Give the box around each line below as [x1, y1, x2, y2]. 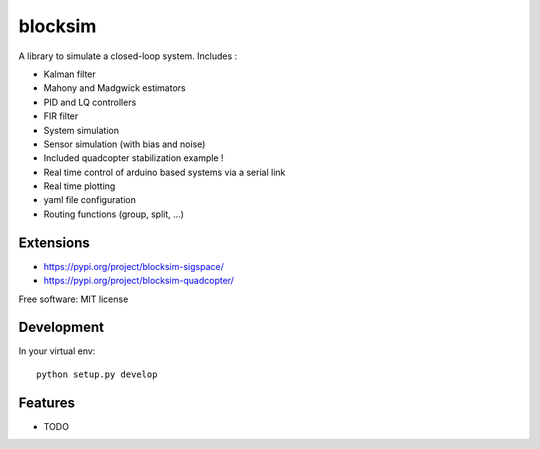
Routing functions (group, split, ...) [43, 208, 185, 220]
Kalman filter [43, 68, 97, 80]
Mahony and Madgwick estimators [43, 82, 186, 94]
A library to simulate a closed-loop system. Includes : [18, 50, 238, 62]
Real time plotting [43, 180, 116, 192]
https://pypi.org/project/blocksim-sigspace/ [43, 260, 224, 272]
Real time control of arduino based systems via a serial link [43, 166, 286, 178]
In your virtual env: [18, 345, 96, 357]
